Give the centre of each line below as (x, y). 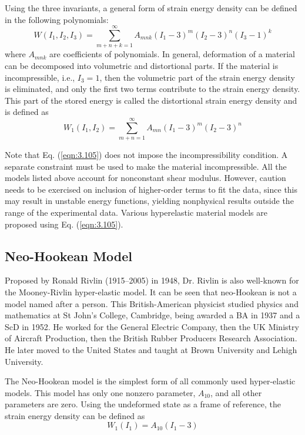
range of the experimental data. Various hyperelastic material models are (136, 212)
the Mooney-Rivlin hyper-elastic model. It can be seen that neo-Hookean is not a (151, 291)
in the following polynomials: (57, 19)
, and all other (236, 392)
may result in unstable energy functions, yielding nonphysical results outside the (149, 201)
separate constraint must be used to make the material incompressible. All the (146, 166)
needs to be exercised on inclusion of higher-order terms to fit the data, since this (151, 189)
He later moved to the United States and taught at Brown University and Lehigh (151, 349)
